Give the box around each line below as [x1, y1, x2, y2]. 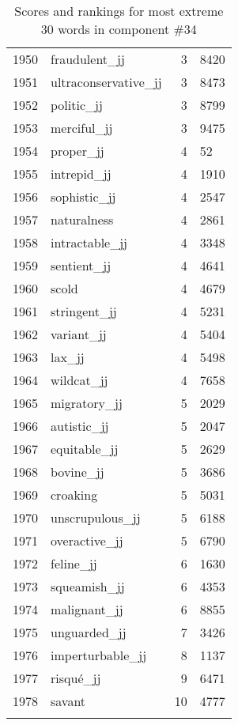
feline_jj [51, 554, 97, 572]
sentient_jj [51, 256, 111, 274]
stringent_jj [51, 302, 117, 320]
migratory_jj [51, 394, 123, 412]
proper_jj [51, 142, 104, 160]
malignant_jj [51, 600, 123, 618]
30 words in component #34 [40, 20, 197, 38]
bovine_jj [51, 463, 104, 481]
